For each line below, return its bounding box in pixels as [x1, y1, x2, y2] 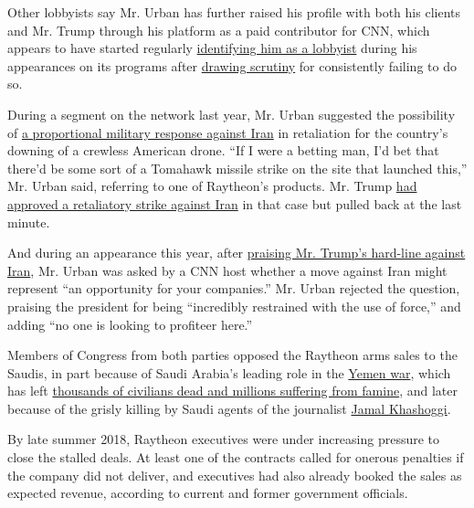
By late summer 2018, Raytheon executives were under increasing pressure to [7, 429, 440, 449]
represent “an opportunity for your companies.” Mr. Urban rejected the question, [7, 279, 460, 298]
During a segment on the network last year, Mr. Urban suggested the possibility [7, 104, 456, 123]
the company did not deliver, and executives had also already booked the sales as [7, 465, 462, 484]
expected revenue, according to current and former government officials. [7, 483, 408, 503]
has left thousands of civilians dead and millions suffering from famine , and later [7, 381, 458, 400]
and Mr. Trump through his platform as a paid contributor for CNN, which [7, 20, 430, 39]
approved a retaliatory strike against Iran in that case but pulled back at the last [7, 194, 462, 213]
